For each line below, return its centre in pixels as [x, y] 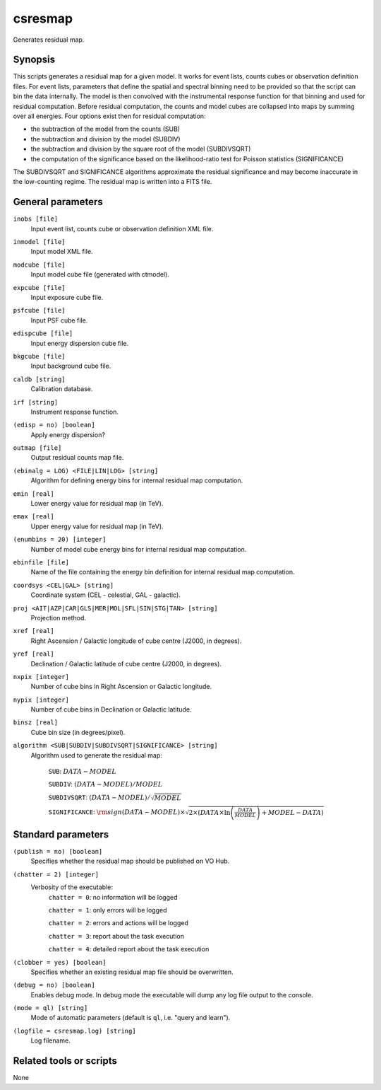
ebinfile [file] [41, 562]
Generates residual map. [49, 40]
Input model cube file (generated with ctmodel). [100, 274]
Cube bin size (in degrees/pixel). [78, 732]
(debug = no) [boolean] [54, 985]
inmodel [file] [40, 242]
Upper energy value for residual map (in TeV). [97, 526]
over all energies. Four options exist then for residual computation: [109, 116]
